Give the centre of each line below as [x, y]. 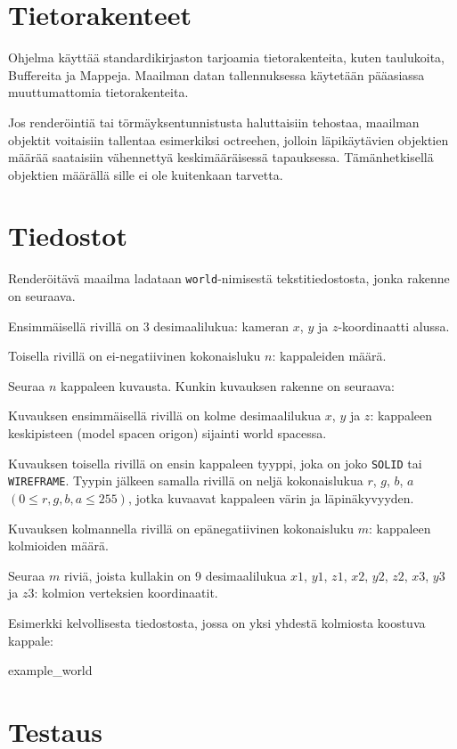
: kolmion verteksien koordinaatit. [126, 593]
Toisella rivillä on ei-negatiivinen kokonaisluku [135, 356]
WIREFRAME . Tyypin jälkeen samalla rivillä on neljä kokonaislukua [186, 480]
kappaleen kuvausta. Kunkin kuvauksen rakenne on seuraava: [228, 385]
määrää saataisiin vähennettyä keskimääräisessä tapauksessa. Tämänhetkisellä [221, 157]
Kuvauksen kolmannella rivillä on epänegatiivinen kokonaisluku [181, 528]
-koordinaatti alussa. [394, 326]
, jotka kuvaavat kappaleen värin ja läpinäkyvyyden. [271, 497]
